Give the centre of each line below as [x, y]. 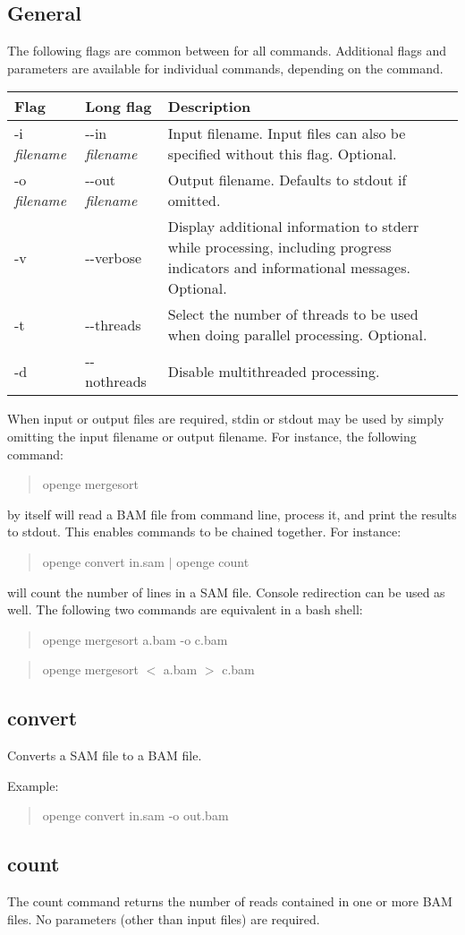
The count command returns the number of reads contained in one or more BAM [230, 901]
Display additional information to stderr [293, 227]
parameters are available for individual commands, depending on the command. [225, 68]
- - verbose [114, 257]
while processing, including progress [279, 247]
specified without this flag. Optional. [282, 154]
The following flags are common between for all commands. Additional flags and [227, 51]
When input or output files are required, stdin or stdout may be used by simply [226, 419]
